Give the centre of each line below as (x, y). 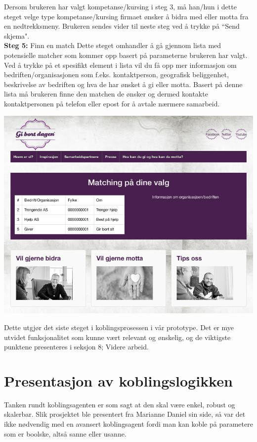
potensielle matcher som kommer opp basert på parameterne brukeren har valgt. (126, 55)
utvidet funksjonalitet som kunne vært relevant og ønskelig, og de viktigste (117, 337)
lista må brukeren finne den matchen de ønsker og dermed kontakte (106, 94)
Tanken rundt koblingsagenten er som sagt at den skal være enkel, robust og (120, 404)
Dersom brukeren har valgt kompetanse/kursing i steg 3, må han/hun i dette (120, 6)
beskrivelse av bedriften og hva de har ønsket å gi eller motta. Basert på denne (123, 84)
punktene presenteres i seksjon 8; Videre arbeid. (76, 347)
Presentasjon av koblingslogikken (118, 380)
